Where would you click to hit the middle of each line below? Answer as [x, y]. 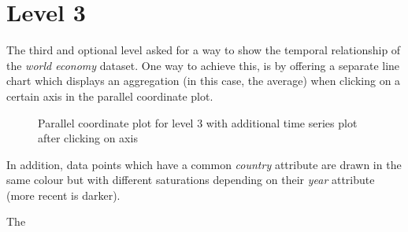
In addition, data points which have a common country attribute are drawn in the [204, 164]
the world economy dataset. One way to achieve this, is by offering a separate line [203, 65]
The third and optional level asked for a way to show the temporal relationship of [204, 50]
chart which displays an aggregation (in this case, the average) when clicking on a [204, 81]
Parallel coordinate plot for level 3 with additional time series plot [198, 122]
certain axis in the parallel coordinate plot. [110, 96]
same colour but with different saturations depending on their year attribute [191, 180]
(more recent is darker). [63, 195]
